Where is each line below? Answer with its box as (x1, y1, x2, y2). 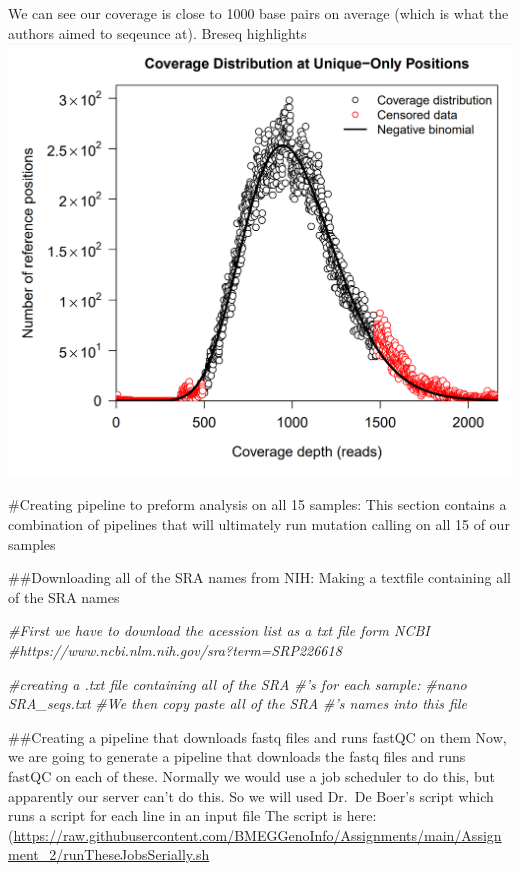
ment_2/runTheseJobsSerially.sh (8, 844, 210, 865)
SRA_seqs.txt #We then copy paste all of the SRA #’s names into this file (8, 693, 467, 714)
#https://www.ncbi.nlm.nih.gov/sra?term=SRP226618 (8, 639, 342, 660)
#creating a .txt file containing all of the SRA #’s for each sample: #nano (8, 673, 467, 694)
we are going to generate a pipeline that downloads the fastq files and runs (8, 746, 466, 767)
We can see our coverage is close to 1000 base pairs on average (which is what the (8, 3, 509, 23)
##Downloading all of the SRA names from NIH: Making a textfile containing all (8, 567, 511, 588)
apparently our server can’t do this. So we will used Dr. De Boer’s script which (8, 785, 494, 806)
